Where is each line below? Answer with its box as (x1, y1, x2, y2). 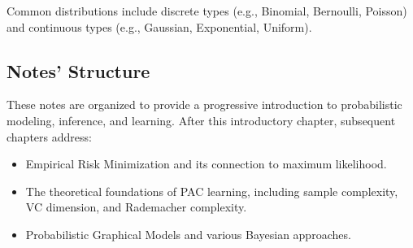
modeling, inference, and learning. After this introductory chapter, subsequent (7, 111, 396, 128)
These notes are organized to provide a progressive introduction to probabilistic (7, 96, 402, 113)
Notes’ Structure (7, 58, 150, 83)
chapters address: (7, 128, 92, 145)
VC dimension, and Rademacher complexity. (25, 198, 247, 215)
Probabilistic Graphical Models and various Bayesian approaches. (25, 225, 351, 242)
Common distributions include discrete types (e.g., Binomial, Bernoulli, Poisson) (7, 2, 407, 19)
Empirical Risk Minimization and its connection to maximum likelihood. (25, 155, 387, 172)
